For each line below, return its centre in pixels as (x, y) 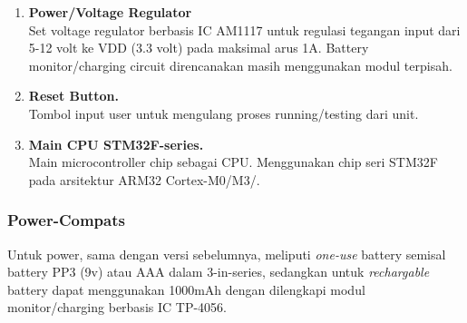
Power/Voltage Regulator (110, 12)
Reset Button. (73, 96)
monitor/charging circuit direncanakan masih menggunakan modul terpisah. (240, 65)
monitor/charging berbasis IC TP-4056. (117, 307)
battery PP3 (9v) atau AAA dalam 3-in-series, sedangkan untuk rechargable (219, 272)
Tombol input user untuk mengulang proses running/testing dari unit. (224, 113)
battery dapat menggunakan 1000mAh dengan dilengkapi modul (186, 289)
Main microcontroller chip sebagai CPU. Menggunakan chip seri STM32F (233, 162)
